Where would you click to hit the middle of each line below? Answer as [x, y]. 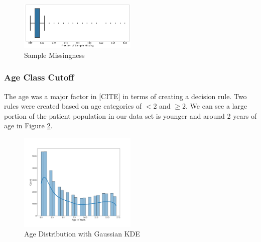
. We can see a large [217, 106]
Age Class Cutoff [39, 77]
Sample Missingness [54, 55]
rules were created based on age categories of [73, 106]
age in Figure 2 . [28, 126]
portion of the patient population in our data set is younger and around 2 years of [130, 115]
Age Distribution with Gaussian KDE [82, 234]
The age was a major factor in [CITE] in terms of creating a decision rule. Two [125, 96]
